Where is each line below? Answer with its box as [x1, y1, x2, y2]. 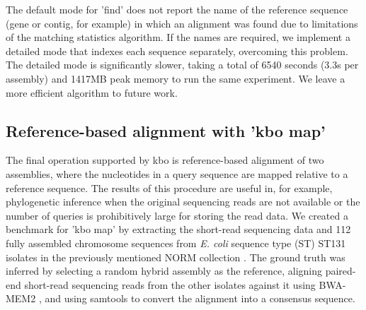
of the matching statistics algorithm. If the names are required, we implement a [6, 30, 350, 44]
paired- [325, 263, 356, 278]
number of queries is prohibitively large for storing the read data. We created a [6, 208, 348, 222]
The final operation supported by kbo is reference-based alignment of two [6, 153, 324, 167]
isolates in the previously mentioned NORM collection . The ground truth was [6, 249, 345, 264]
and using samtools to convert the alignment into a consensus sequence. [45, 291, 355, 306]
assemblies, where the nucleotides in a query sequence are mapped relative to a [6, 166, 348, 181]
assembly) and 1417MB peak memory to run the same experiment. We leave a [6, 71, 345, 85]
